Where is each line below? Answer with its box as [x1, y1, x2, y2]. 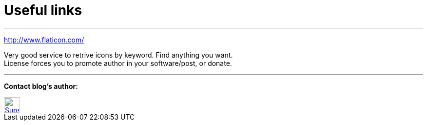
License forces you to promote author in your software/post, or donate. [4, 59, 232, 67]
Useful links [4, 2, 82, 19]
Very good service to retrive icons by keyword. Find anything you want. [4, 50, 233, 59]
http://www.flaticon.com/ [4, 35, 84, 44]
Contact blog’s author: [4, 82, 78, 90]
